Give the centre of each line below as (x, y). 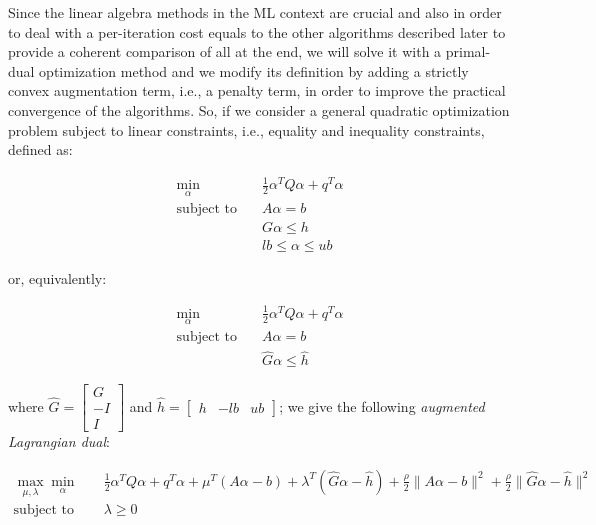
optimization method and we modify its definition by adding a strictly (254, 70)
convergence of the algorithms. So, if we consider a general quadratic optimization (259, 109)
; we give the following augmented (382, 405)
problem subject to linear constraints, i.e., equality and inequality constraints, (246, 129)
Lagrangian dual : (59, 441)
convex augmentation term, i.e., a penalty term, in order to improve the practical (257, 90)
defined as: (40, 149)
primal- (468, 51)
